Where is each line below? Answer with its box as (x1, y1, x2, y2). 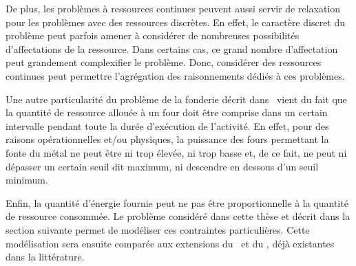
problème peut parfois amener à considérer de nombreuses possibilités (6, 28, 300, 43)
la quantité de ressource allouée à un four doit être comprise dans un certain (6, 105, 328, 120)
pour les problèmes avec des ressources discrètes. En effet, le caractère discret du (6, 14, 346, 29)
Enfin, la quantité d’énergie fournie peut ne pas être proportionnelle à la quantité (6, 195, 348, 210)
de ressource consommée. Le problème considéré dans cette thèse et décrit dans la (6, 209, 350, 223)
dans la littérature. (6, 250, 85, 264)
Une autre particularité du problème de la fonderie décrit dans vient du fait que (6, 91, 347, 106)
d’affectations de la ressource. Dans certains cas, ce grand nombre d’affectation (6, 41, 338, 56)
